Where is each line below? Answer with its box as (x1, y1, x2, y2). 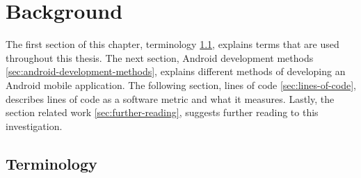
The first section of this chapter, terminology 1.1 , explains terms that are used (6, 37, 339, 51)
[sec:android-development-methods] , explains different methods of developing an (6, 64, 346, 79)
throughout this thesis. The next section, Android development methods (6, 50, 314, 65)
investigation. (6, 118, 63, 133)
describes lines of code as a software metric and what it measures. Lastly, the (6, 91, 335, 106)
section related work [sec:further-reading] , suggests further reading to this (6, 105, 319, 120)
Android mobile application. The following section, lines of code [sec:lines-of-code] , (6, 77, 356, 92)
